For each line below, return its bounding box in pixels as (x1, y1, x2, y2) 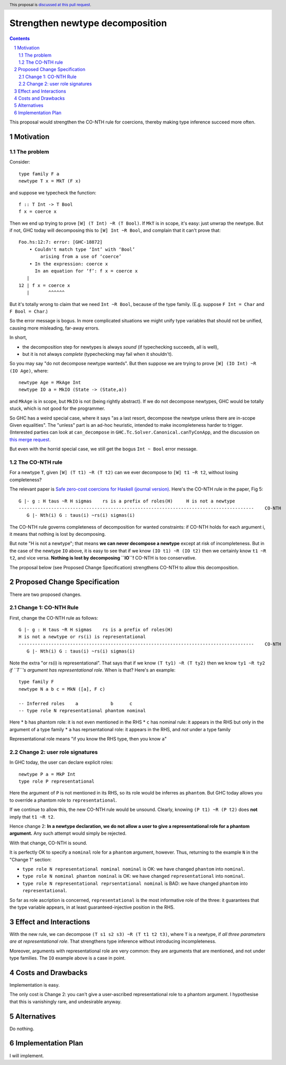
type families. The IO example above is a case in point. (9, 955, 126, 961)
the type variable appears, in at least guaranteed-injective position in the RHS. (9, 904, 175, 910)
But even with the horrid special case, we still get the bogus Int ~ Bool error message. (9, 446, 198, 452)
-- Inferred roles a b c (18, 700, 133, 707)
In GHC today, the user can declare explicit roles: (9, 759, 113, 766)
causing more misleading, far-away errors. (9, 324, 100, 331)
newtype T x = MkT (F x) (18, 178, 81, 184)
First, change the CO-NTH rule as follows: (9, 615, 99, 621)
